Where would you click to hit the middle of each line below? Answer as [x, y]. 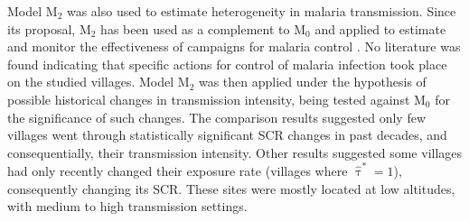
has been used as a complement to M [203, 28]
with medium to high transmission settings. [127, 206]
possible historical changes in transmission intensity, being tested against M [216, 99]
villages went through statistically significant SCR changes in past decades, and [227, 135]
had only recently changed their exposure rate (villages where [178, 171]
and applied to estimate [380, 28]
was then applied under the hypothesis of [312, 82]
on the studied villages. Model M [98, 82]
